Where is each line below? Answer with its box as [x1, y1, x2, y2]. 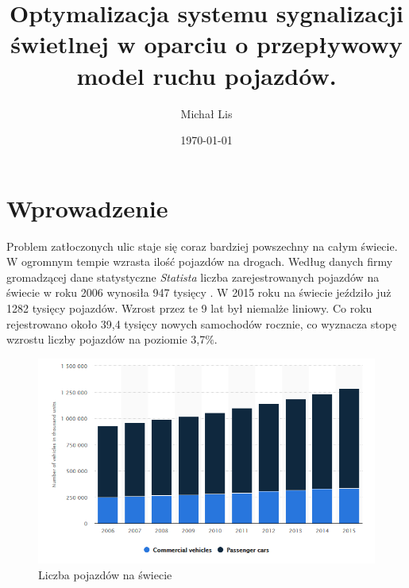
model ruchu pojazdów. [76, 59, 337, 91]
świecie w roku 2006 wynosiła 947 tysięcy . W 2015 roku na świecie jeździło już [6, 284, 392, 301]
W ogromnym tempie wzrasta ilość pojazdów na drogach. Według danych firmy [6, 253, 393, 270]
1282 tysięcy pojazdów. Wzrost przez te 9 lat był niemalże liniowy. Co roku [6, 300, 372, 316]
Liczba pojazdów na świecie [38, 566, 172, 582]
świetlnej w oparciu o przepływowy [10, 28, 403, 60]
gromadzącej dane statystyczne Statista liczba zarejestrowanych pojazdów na [6, 268, 380, 285]
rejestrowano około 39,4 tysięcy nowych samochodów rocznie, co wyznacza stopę [6, 315, 397, 332]
